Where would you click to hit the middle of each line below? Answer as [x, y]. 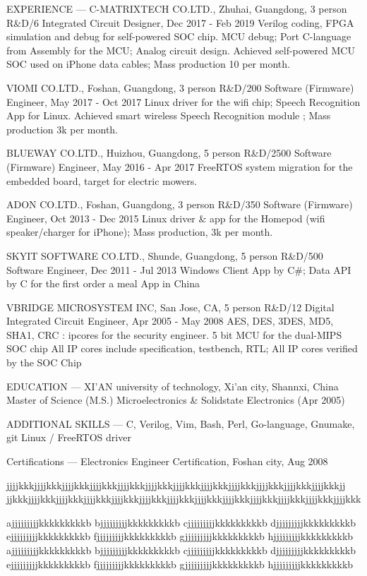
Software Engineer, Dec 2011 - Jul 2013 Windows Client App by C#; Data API [179, 269]
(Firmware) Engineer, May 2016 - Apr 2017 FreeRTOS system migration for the [180, 166]
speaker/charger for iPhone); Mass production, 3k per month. [140, 232]
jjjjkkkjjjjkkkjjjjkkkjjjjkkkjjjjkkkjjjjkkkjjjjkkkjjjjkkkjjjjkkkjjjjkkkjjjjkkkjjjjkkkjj [176, 485]
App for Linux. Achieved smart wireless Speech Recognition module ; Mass [169, 115]
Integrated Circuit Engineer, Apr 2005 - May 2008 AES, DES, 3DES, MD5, [170, 321]
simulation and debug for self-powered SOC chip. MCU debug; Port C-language [179, 36]
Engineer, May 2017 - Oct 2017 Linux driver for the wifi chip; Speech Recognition [183, 101]
